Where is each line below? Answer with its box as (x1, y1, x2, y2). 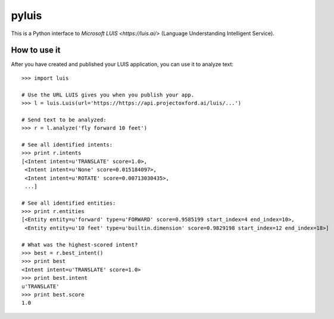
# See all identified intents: (21, 141, 113, 148)
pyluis (11, 9, 42, 22)
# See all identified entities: (21, 199, 116, 207)
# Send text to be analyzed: (21, 116, 107, 123)
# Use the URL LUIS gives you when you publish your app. (21, 91, 195, 98)
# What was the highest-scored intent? (21, 241, 138, 248)
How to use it (11, 45, 61, 55)
